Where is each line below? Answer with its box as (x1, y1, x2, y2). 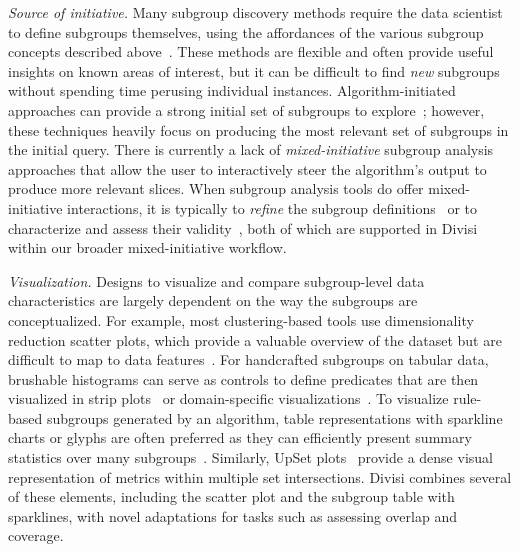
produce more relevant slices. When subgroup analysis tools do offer (8, 178, 424, 199)
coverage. (8, 525, 64, 546)
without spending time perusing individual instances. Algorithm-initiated (8, 80, 456, 101)
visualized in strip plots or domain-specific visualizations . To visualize (8, 388, 449, 409)
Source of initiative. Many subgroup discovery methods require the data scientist (8, 2, 503, 22)
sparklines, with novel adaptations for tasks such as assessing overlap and (8, 505, 457, 526)
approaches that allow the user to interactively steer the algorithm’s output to (8, 158, 487, 179)
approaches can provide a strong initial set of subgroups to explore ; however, (8, 99, 485, 120)
